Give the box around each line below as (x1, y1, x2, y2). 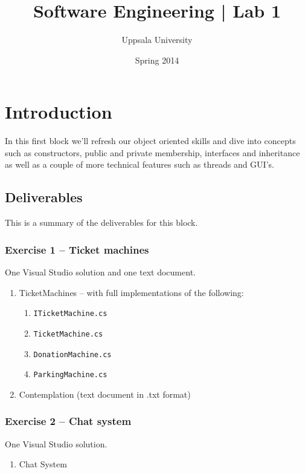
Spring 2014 (135, 53, 179, 66)
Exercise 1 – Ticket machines (5, 242, 149, 257)
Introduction (5, 99, 112, 124)
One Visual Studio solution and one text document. (5, 266, 196, 278)
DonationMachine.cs (33, 350, 112, 359)
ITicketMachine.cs (33, 309, 108, 318)
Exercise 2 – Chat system (5, 413, 132, 429)
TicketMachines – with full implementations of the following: (19, 286, 244, 298)
